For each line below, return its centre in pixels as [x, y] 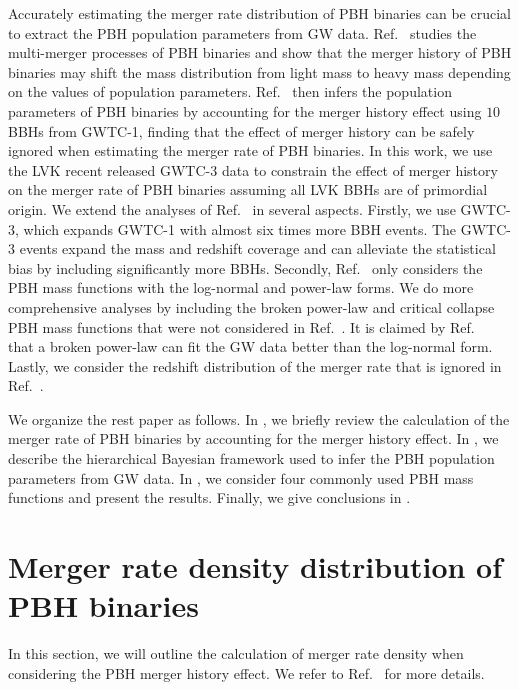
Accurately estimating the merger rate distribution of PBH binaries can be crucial [259, 13]
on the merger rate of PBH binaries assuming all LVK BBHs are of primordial [248, 189]
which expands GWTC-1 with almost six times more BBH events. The [240, 228]
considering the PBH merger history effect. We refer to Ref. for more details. [246, 672]
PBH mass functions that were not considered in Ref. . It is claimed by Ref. [241, 326]
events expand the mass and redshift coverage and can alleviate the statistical [257, 248]
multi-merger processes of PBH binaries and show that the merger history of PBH [260, 52]
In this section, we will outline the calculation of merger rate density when [236, 653]
